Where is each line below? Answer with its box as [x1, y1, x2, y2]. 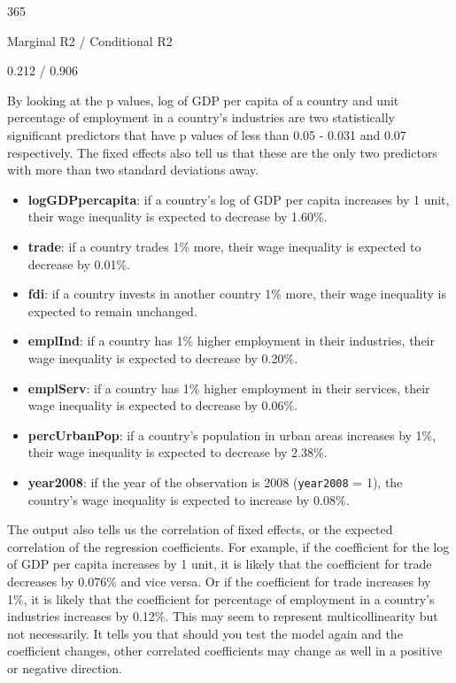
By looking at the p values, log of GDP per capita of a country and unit [7, 90, 399, 109]
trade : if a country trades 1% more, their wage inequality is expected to [27, 237, 421, 255]
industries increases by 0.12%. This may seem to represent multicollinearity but [7, 607, 438, 625]
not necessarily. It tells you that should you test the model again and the [7, 624, 403, 642]
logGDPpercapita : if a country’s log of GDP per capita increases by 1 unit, [27, 190, 450, 208]
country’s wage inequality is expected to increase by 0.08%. [27, 490, 350, 508]
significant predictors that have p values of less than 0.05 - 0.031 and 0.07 [7, 125, 406, 144]
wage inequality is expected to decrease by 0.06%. [27, 396, 298, 415]
